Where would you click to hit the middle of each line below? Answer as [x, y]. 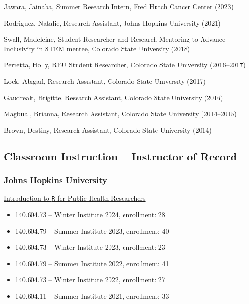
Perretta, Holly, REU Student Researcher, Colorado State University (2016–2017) [125, 65]
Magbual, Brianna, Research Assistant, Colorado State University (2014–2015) [120, 114]
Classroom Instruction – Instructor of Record [121, 156]
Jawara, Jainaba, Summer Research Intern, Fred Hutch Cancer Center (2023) [119, 6]
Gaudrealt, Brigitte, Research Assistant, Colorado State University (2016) [114, 97]
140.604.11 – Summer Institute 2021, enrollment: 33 [92, 296]
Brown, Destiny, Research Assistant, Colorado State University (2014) [108, 130]
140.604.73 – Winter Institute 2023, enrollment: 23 [90, 247]
